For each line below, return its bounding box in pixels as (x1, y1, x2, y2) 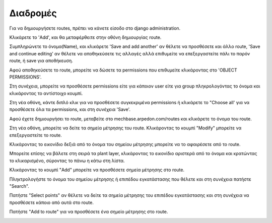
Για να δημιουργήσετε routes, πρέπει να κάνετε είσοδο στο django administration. (9, 25, 181, 31)
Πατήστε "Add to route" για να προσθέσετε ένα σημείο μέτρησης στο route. (9, 209, 168, 215)
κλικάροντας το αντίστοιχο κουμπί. (9, 90, 83, 96)
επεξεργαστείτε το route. (9, 132, 62, 138)
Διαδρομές (9, 8, 57, 19)
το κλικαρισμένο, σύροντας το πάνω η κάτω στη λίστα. (9, 158, 125, 164)
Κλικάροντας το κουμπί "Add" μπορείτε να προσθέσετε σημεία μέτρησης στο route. (9, 167, 185, 173)
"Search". (9, 183, 30, 189)
